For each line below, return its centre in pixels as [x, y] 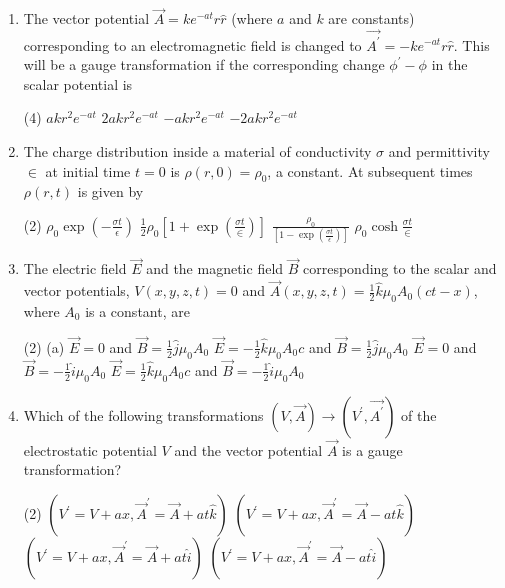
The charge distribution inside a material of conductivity [197, 150]
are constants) [371, 18]
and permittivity [439, 150]
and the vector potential [248, 449]
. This [471, 44]
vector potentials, [76, 290]
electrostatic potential [90, 449]
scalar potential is [78, 83]
